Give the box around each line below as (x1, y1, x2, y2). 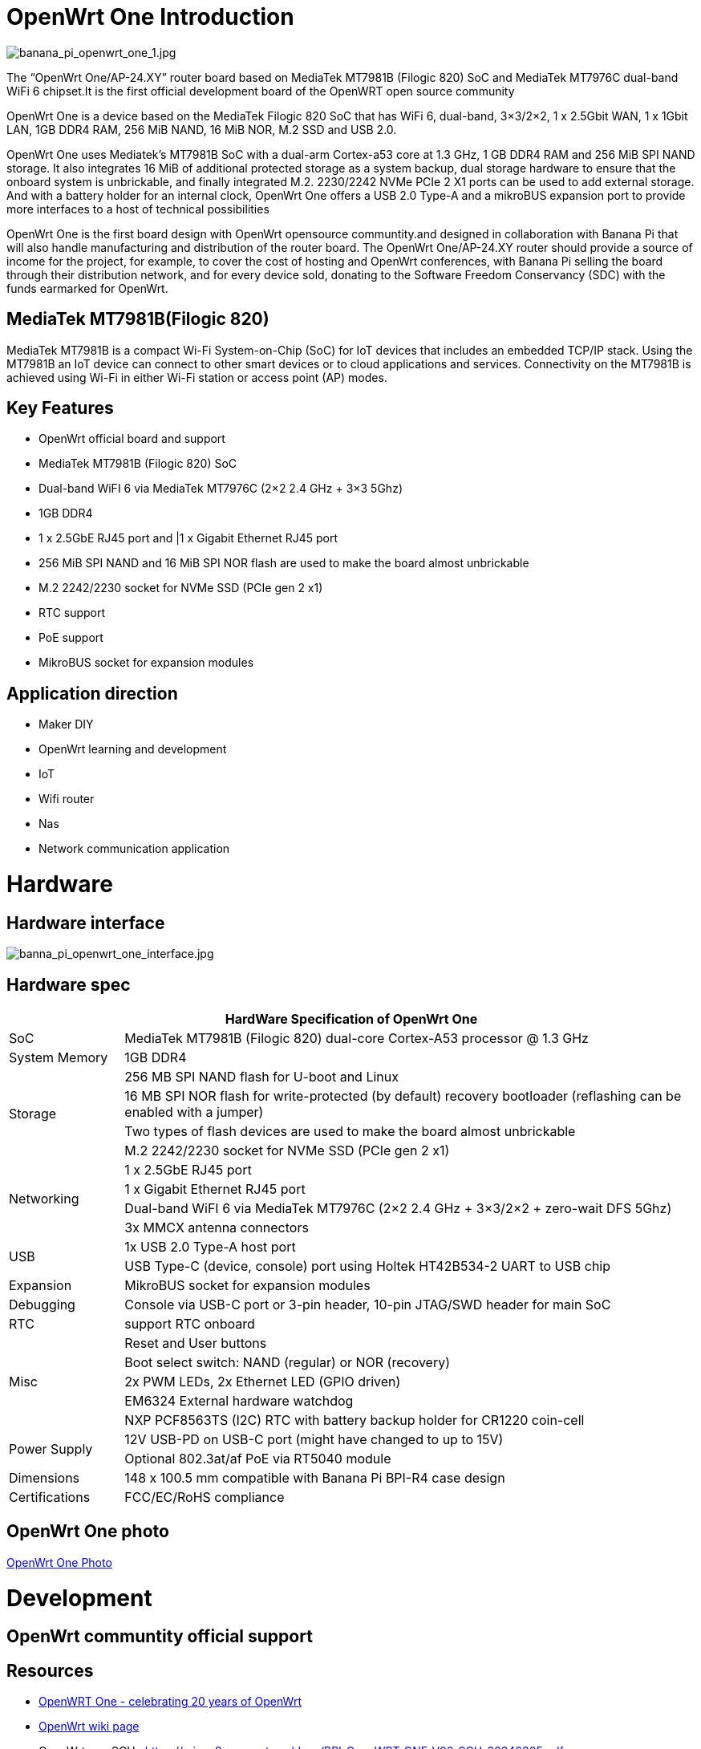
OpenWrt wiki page (38, 1719, 140, 1734)
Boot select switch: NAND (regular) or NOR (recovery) (124, 1354, 451, 1371)
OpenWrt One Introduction (6, 3, 294, 30)
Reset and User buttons (124, 1335, 267, 1352)
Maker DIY (38, 717, 94, 732)
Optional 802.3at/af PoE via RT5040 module (124, 1451, 391, 1467)
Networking (9, 1191, 79, 1207)
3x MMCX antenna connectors (124, 1219, 309, 1236)
